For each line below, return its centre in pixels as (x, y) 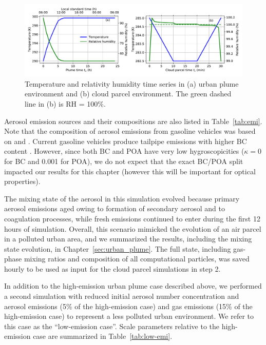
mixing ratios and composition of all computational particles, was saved (137, 259)
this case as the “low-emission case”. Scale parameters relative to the (112, 326)
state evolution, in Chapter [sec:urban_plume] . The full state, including (118, 248)
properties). (22, 181)
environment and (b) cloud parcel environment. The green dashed (128, 94)
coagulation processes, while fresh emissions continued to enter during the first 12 (132, 218)
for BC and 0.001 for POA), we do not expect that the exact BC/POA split (124, 161)
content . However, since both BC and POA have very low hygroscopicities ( (124, 151)
